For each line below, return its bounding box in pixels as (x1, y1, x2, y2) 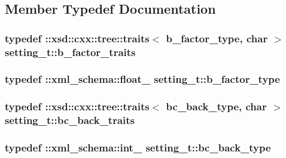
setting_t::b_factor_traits (5, 44, 136, 59)
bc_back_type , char (166, 99, 267, 114)
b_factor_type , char (166, 30, 268, 45)
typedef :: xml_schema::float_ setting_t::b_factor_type (5, 72, 280, 86)
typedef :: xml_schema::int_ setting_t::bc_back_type (5, 140, 271, 155)
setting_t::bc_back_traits (5, 113, 135, 128)
